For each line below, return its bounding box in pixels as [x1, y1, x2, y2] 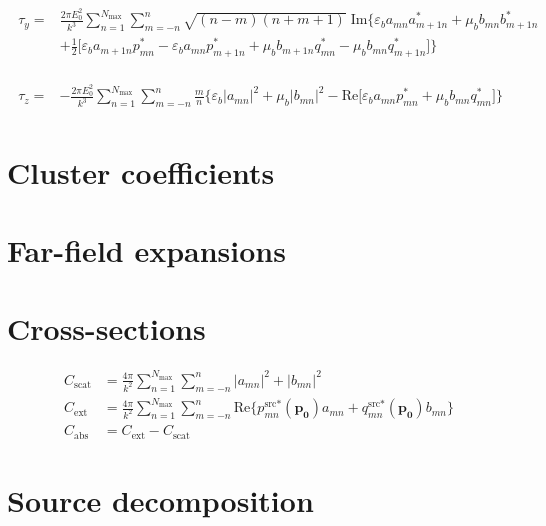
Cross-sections [7, 308, 206, 349]
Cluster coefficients [7, 151, 275, 192]
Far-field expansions [7, 229, 286, 270]
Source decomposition [7, 479, 314, 520]
